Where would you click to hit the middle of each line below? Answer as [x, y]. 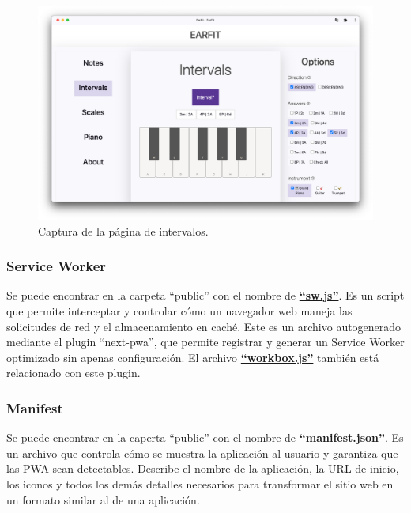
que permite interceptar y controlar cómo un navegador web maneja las [179, 310]
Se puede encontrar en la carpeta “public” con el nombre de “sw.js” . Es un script [205, 295]
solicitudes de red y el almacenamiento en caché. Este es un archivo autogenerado [204, 326]
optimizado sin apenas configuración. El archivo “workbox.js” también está [193, 357]
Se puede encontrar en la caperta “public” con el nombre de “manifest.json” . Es [205, 438]
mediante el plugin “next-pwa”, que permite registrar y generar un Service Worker [205, 342]
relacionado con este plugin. [74, 373]
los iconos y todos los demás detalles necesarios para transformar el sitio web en [200, 483]
